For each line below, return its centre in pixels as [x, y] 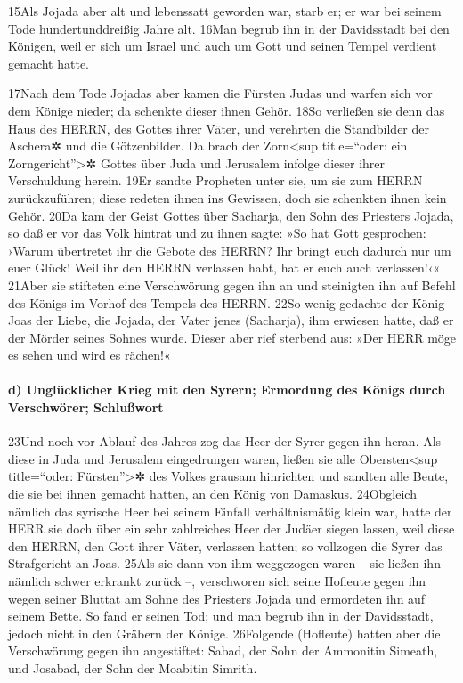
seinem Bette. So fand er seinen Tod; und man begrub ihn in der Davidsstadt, [221, 616]
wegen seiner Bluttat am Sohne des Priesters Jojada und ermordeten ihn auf [217, 598]
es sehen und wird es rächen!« [89, 355]
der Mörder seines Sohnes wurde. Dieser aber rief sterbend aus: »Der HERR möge [232, 337]
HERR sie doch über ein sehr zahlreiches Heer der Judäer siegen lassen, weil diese [231, 529]
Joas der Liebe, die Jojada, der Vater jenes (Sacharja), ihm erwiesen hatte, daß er [231, 320]
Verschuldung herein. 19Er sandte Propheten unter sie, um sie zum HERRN [215, 180]
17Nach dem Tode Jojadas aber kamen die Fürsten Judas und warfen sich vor [220, 93]
